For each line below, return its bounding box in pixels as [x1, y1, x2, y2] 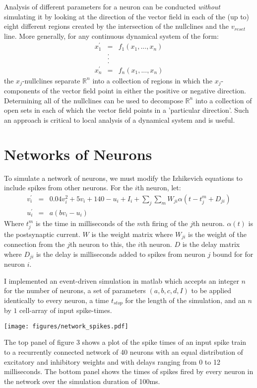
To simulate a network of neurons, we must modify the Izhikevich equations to [4, 172, 243, 183]
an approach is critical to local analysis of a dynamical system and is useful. [4, 114, 235, 125]
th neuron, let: [137, 182, 181, 193]
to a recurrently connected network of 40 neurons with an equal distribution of [4, 347, 243, 357]
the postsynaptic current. [4, 229, 80, 239]
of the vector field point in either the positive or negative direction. [42, 85, 246, 96]
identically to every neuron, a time [4, 295, 109, 305]
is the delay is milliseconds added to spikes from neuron [36, 248, 205, 259]
